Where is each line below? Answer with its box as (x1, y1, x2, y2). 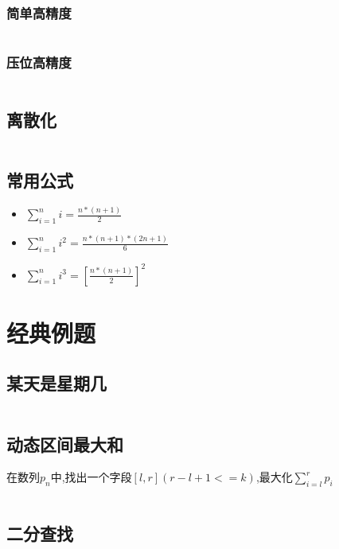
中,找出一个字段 (50, 469, 132, 485)
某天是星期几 (6, 371, 107, 395)
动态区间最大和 (6, 431, 123, 456)
